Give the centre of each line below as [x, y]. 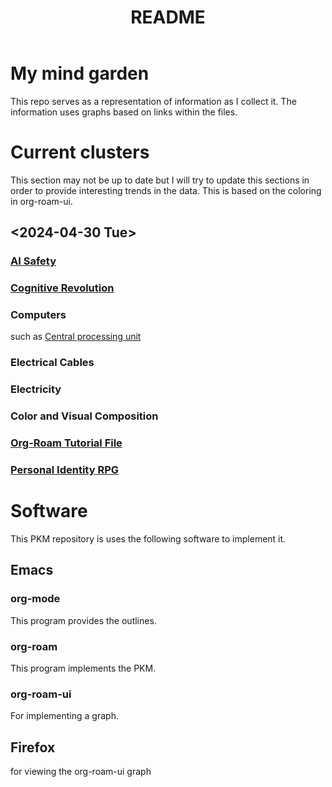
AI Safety [33, 261]
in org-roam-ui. [41, 201]
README [168, 17]
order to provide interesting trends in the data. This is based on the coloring [166, 190]
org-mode [35, 599]
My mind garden [80, 73]
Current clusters [80, 152]
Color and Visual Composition [84, 416]
